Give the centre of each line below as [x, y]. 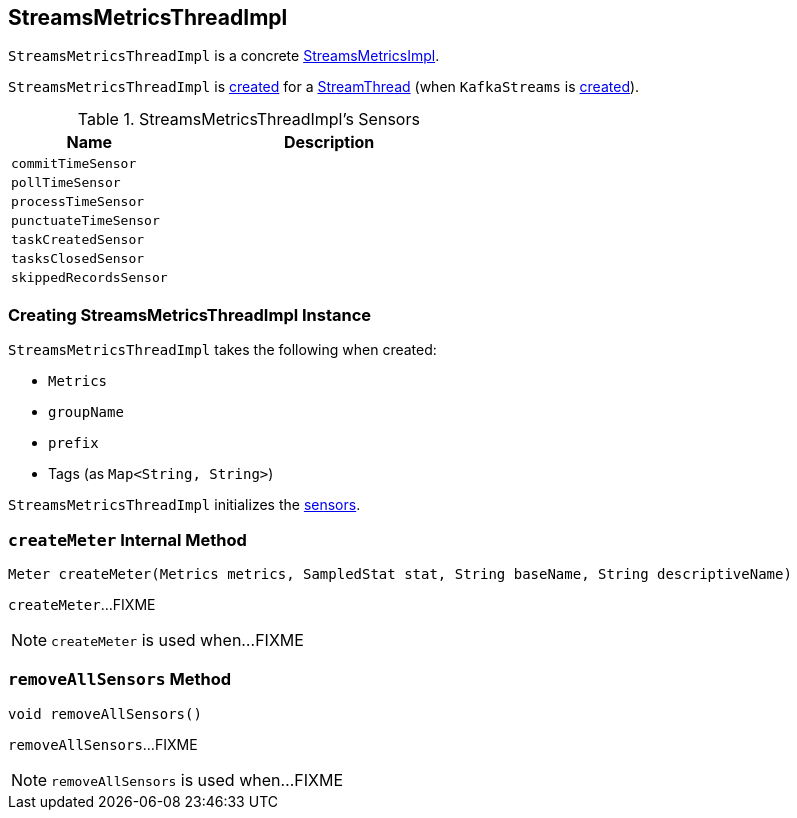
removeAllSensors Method [120, 679]
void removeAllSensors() [105, 713]
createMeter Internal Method [127, 539]
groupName [86, 412]
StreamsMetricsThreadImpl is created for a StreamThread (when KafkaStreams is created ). [324, 87]
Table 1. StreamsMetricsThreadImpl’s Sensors [248, 119]
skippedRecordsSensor [89, 278]
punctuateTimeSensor [85, 221]
